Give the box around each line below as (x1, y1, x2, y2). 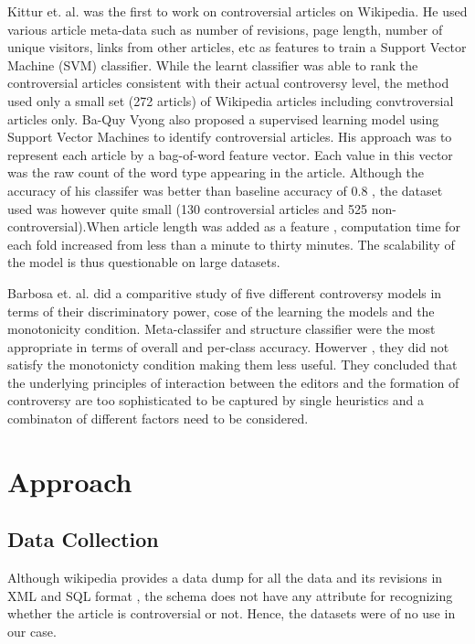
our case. (7, 622, 57, 641)
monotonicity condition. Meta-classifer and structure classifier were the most (7, 319, 436, 338)
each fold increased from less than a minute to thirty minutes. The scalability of (7, 234, 455, 253)
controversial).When (7, 217, 120, 236)
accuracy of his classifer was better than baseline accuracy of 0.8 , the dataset (7, 180, 443, 199)
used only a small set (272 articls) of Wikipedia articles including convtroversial (7, 91, 454, 110)
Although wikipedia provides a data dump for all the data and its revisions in (7, 568, 443, 587)
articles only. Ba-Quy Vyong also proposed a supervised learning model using (7, 109, 439, 128)
